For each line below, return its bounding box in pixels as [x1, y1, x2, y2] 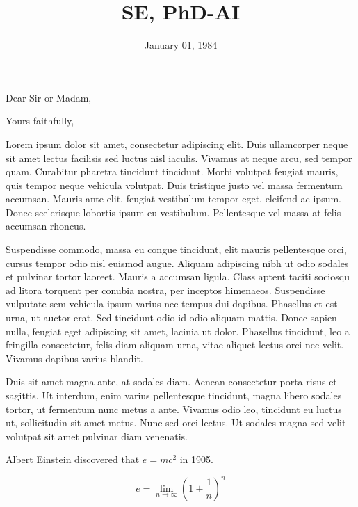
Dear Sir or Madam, [6, 90, 92, 104]
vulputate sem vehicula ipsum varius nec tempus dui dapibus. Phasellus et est [6, 296, 338, 311]
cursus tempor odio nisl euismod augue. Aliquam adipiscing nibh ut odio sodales [6, 255, 349, 270]
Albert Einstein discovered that [6, 452, 140, 467]
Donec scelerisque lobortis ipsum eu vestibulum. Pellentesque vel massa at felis [6, 204, 341, 219]
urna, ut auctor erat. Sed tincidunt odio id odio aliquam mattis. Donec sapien [6, 310, 337, 325]
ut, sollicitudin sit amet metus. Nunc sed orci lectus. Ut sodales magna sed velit [6, 415, 346, 430]
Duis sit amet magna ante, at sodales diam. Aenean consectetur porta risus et [6, 374, 337, 389]
